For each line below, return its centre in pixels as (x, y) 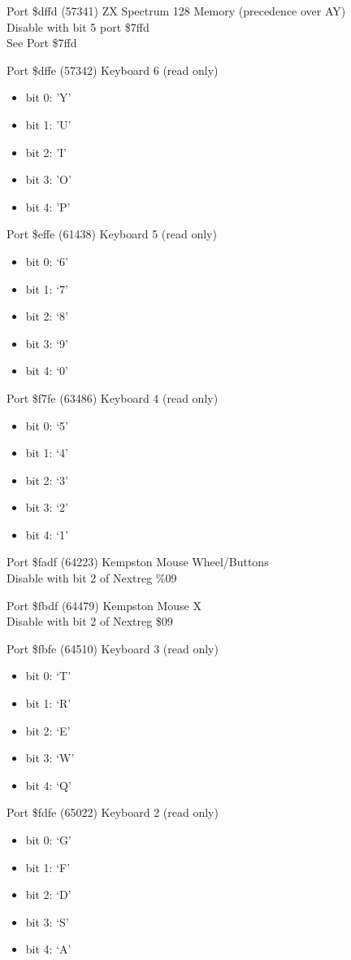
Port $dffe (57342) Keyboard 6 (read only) (113, 70)
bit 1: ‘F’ (48, 867)
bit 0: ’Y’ (48, 97)
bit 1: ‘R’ (48, 703)
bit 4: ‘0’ (47, 371)
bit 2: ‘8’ (47, 316)
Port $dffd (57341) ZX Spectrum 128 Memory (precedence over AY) (176, 11)
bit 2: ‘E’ (48, 730)
